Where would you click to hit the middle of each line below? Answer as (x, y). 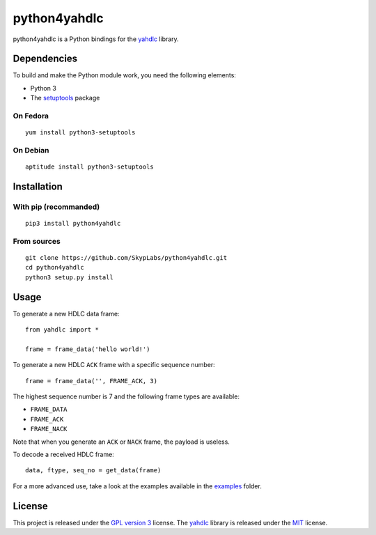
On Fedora (31, 116)
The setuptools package (65, 98)
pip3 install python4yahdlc (73, 224)
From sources (37, 241)
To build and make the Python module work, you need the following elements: (125, 75)
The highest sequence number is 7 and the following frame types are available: (126, 396)
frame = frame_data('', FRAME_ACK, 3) (92, 381)
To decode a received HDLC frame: (63, 455)
